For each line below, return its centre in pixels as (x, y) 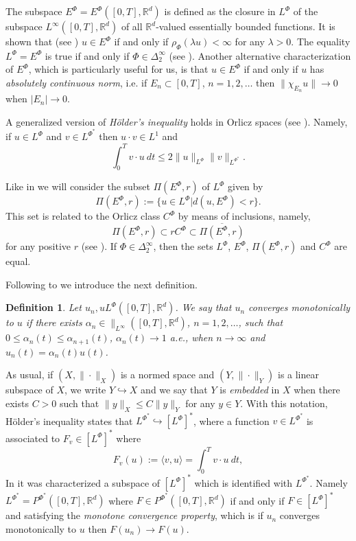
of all (132, 26)
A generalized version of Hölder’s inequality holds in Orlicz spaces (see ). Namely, (177, 121)
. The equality (321, 41)
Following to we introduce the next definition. (102, 284)
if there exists (54, 322)
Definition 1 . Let (44, 307)
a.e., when (191, 337)
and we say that (174, 390)
